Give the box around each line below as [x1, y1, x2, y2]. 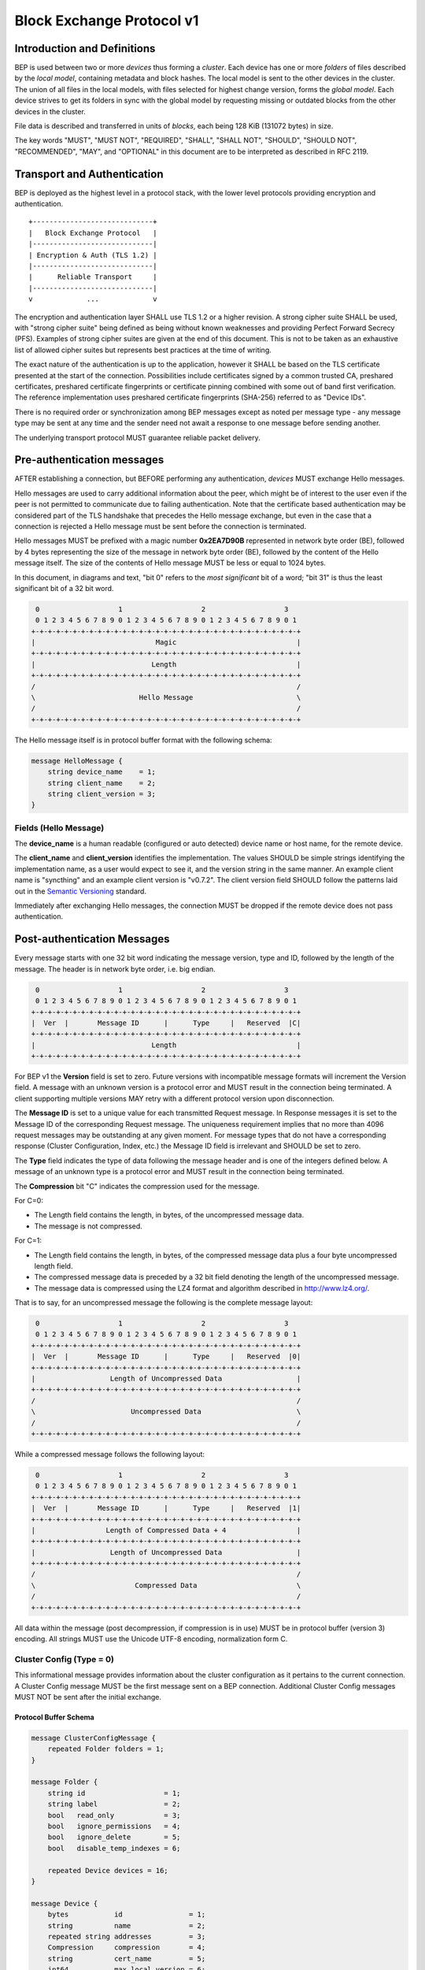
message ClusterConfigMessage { [31, 1734, 157, 1742]
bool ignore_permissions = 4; [47, 1822, 181, 1831]
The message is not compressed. [34, 1221, 143, 1231]
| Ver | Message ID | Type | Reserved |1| [31, 1504, 301, 1513]
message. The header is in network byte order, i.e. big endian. [14, 964, 216, 973]
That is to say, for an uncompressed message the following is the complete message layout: [14, 1298, 313, 1307]
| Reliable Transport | [28, 273, 157, 281]
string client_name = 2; [47, 779, 157, 787]
